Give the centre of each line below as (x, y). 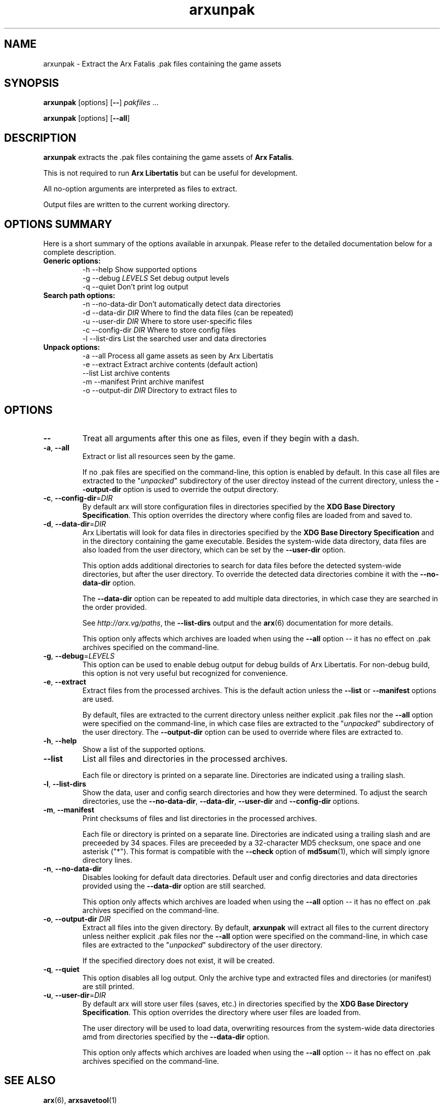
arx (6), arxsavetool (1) (80, 1100)
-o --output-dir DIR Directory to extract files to (160, 391)
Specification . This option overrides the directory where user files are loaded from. (221, 1012)
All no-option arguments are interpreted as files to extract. (140, 189)
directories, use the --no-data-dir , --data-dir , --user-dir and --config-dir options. (221, 801)
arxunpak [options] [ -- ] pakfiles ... (101, 103)
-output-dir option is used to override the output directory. (180, 489)
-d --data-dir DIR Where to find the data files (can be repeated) (188, 313)
